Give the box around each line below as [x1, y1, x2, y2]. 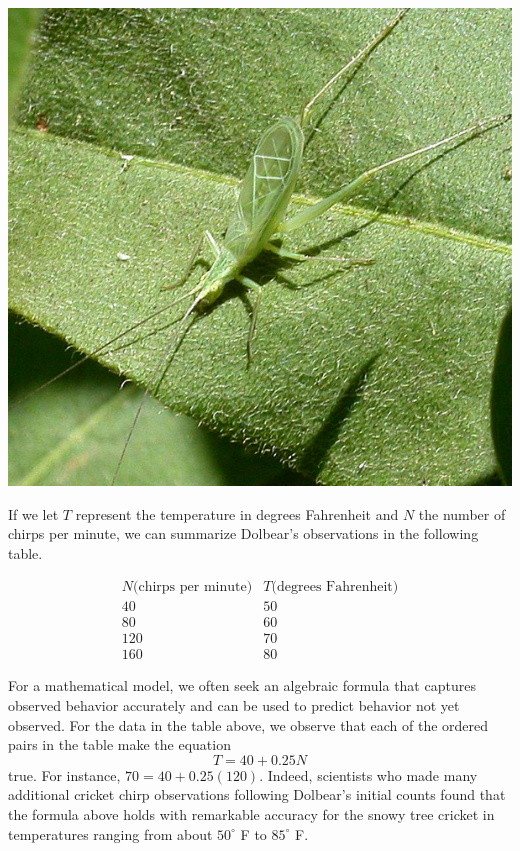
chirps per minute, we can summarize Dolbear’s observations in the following [8, 523, 479, 544]
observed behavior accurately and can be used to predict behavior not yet [8, 695, 460, 716]
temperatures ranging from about [8, 823, 213, 844]
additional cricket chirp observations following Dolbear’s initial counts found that [8, 784, 506, 805]
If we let [8, 503, 59, 524]
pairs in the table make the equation [8, 734, 231, 755]
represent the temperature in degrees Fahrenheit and [75, 503, 399, 524]
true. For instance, [8, 764, 121, 785]
